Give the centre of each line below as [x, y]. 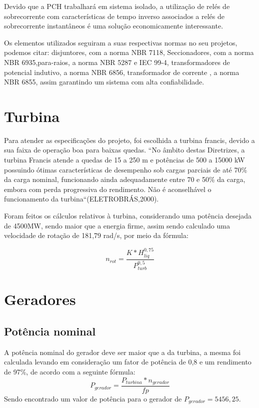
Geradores [40, 299]
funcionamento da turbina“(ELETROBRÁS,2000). [81, 199]
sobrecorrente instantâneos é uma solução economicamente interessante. [114, 26]
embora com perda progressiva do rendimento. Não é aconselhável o [108, 189]
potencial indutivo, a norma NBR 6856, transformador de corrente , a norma [122, 72]
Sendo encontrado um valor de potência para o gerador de [93, 398]
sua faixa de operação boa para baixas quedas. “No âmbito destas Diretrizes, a [124, 150]
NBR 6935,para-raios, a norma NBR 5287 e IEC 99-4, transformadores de [117, 62]
